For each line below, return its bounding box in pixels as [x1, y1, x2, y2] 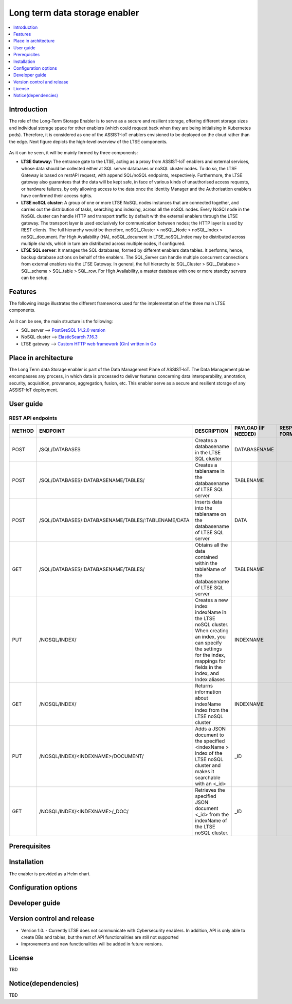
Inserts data [195, 499, 222, 505]
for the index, [195, 652, 226, 659]
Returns [195, 683, 213, 689]
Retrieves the [195, 787, 225, 794]
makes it [195, 768, 214, 775]
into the [195, 505, 213, 512]
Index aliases [195, 676, 225, 683]
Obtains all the [195, 542, 228, 548]
